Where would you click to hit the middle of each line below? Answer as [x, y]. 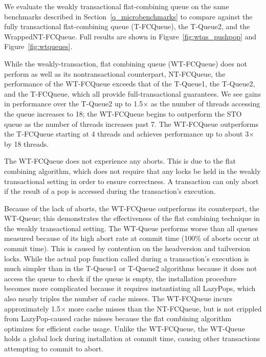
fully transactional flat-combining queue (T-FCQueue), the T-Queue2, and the [127, 26]
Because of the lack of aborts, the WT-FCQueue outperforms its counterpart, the [132, 208]
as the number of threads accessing [205, 104]
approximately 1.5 [32, 308]
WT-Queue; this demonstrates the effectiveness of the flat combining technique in [132, 218]
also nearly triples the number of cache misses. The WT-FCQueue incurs [118, 298]
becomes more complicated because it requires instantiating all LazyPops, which [130, 288]
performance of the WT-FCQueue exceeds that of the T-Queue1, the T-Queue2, [130, 84]
